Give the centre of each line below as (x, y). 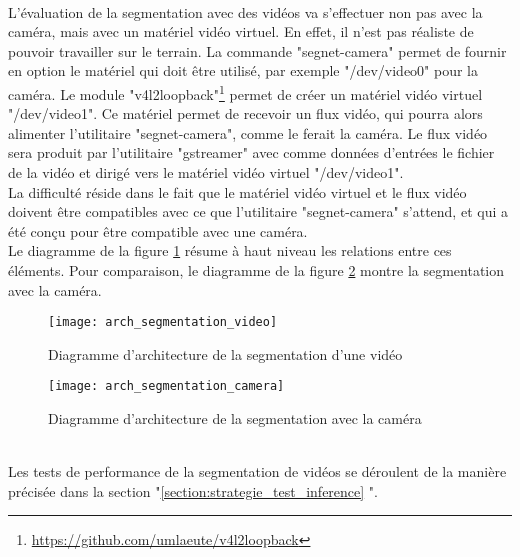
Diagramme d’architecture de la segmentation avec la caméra (235, 418)
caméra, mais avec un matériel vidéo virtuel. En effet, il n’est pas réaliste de (241, 31)
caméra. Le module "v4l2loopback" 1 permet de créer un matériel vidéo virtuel (245, 92)
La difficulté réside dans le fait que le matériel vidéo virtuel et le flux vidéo (237, 191)
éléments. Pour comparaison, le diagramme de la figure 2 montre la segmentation (256, 269)
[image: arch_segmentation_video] (163, 322)
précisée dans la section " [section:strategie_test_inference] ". (193, 490)
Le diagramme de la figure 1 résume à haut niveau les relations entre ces (230, 250)
